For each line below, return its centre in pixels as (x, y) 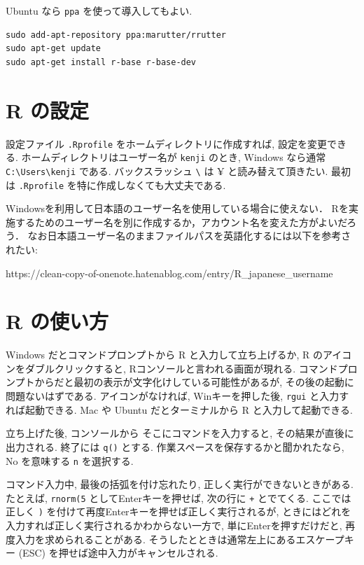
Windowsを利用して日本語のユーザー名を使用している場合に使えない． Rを (177, 208)
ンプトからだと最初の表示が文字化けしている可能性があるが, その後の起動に (180, 382)
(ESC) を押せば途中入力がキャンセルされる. (118, 553)
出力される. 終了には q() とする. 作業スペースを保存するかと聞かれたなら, (175, 446)
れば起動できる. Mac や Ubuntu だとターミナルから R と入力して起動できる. (179, 409)
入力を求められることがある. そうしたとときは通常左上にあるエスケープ (180, 539)
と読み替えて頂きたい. (278, 170)
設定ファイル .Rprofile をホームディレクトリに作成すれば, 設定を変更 (166, 143)
